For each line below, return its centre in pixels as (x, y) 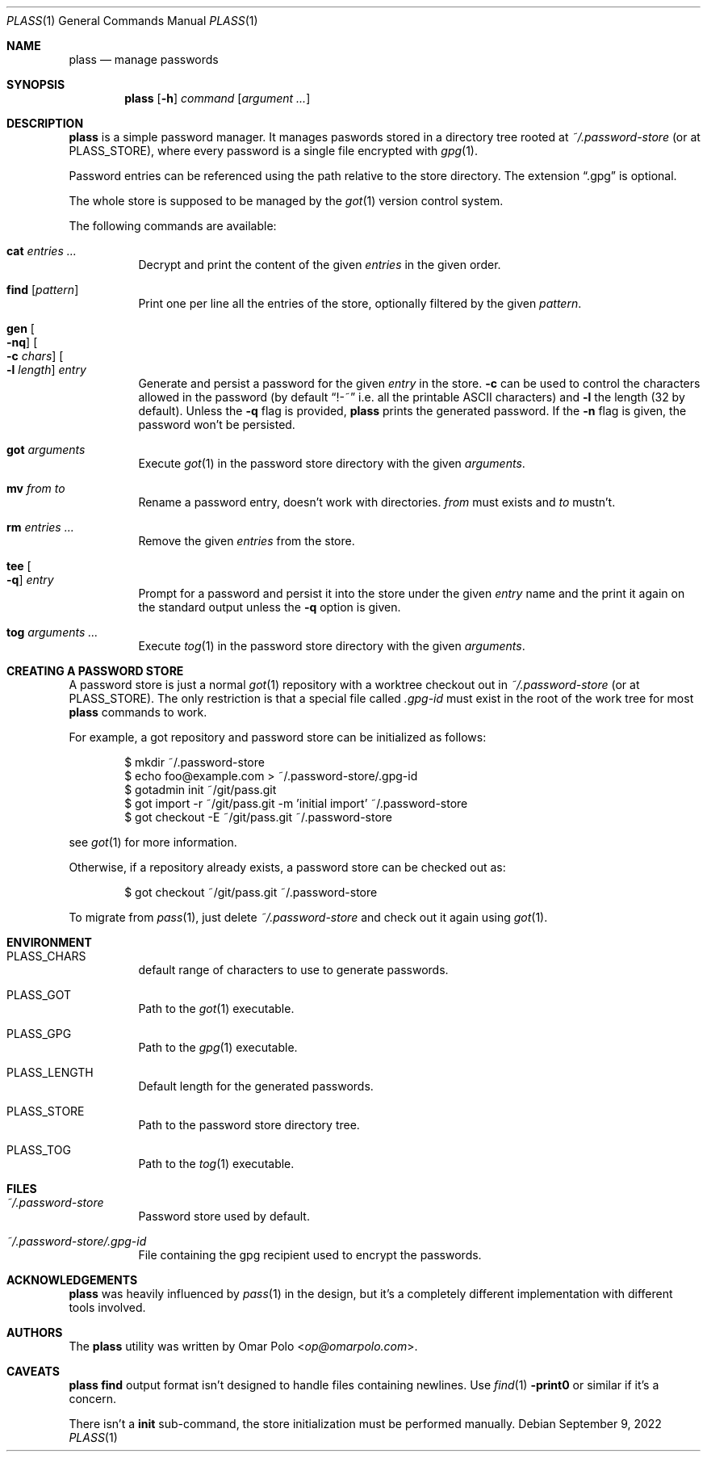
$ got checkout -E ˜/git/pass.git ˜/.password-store (259, 817)
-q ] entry (30, 580)
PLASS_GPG (39, 1034)
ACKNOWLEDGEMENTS (72, 1280)
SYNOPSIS (36, 84)
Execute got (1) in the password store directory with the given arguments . (332, 463)
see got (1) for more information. (153, 842)
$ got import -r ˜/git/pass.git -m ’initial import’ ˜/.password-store (296, 803)
